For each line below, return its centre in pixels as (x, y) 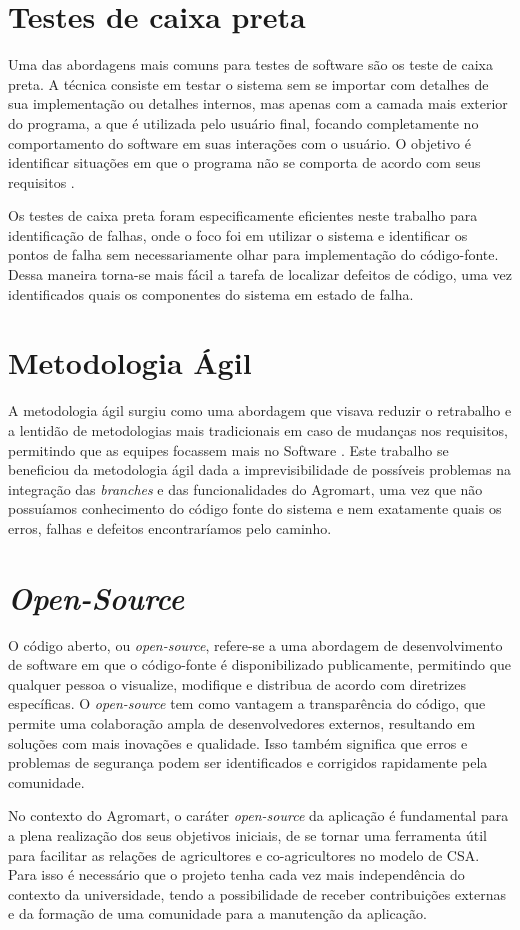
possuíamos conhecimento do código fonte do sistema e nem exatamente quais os (255, 508)
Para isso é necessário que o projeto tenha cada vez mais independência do (236, 874)
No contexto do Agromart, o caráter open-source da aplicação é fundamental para (258, 815)
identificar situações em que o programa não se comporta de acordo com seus (244, 162)
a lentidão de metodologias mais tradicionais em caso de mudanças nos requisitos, (258, 429)
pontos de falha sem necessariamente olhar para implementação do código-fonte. (253, 254)
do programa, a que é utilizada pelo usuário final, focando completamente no (243, 122)
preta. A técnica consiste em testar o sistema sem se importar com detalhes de (248, 83)
